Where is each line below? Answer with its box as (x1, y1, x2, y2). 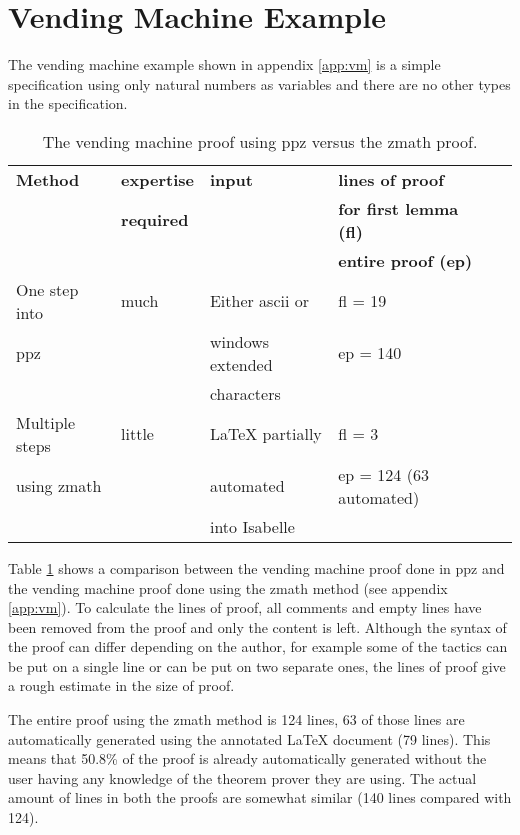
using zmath (16, 474, 102, 498)
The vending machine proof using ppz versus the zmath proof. (42, 129, 478, 153)
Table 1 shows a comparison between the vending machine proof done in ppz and (8, 557, 505, 578)
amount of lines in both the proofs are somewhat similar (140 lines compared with (8, 787, 512, 808)
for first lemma (338, 196, 459, 220)
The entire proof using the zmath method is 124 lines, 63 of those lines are (8, 709, 465, 730)
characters (209, 381, 281, 405)
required (121, 208, 189, 232)
